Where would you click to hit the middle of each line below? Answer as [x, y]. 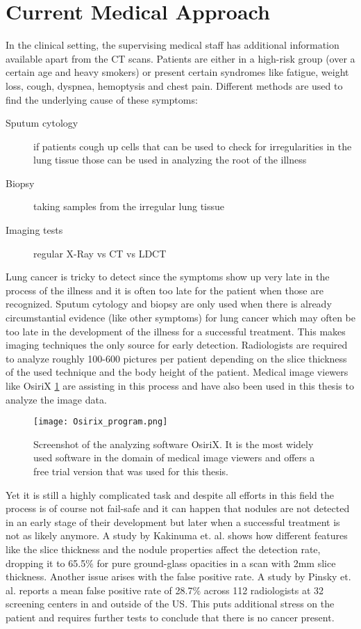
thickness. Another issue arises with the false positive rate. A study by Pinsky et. [178, 576]
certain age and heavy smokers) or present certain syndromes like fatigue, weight [177, 72]
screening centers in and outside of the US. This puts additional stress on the [170, 604]
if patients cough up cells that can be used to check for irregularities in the [193, 146]
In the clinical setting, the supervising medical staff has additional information [173, 45]
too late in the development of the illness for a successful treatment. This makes [176, 331]
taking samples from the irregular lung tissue [129, 206]
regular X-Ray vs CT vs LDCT [100, 253]
